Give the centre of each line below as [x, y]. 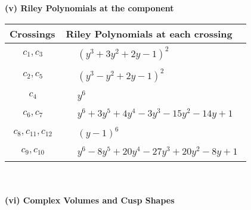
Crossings [32, 33]
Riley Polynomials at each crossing [149, 33]
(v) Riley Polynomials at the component [89, 8]
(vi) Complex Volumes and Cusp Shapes [90, 200]
